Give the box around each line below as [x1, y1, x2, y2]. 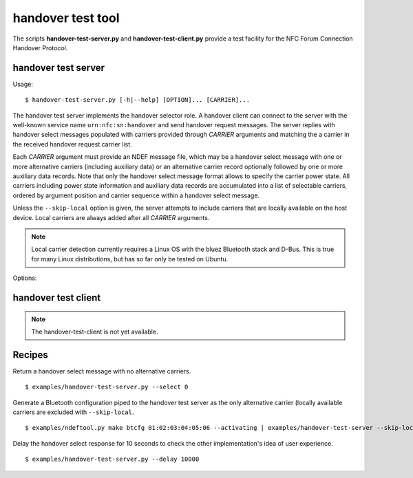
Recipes [12, 349, 48, 360]
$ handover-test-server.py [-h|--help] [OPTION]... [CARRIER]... [25, 96, 251, 104]
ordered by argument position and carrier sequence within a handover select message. [12, 191, 260, 199]
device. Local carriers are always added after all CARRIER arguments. [12, 213, 210, 221]
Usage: [12, 80, 34, 88]
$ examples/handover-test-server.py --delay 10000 [25, 455, 200, 464]
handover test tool [12, 10, 120, 25]
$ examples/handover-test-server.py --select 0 [25, 383, 189, 391]
